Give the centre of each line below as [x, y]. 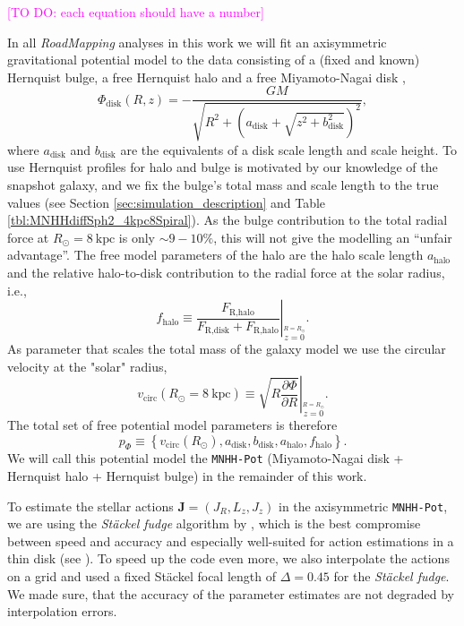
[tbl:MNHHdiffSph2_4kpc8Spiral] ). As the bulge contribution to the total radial [228, 220]
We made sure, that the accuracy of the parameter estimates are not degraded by [231, 593]
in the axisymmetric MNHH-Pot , [363, 506]
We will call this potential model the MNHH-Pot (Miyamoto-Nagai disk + [206, 458]
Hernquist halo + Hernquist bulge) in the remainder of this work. [187, 476]
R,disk [217, 331]
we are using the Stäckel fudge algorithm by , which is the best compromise [214, 523]
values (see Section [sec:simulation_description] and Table [167, 202]
